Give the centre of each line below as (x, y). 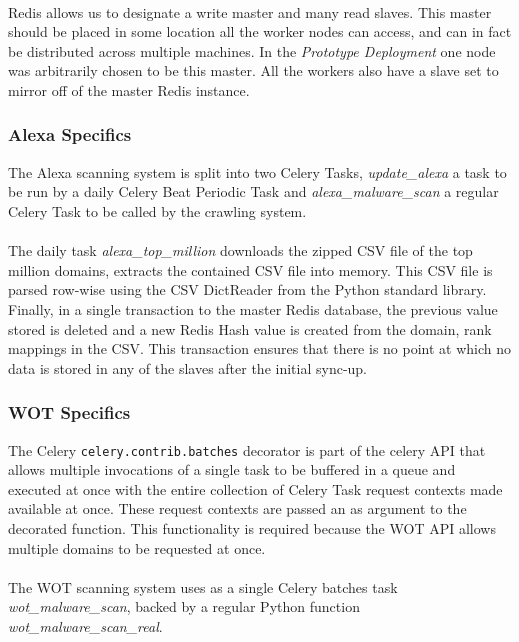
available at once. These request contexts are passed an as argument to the (237, 508)
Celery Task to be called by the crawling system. (157, 210)
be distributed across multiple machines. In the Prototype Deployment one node (252, 50)
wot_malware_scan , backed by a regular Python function (184, 606)
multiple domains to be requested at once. (137, 547)
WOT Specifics (69, 412)
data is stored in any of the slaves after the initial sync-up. (188, 367)
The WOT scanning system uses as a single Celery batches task (203, 586)
